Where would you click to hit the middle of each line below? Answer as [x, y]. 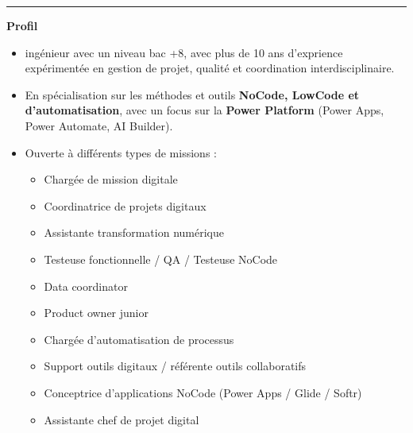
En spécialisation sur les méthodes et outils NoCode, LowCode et [192, 94]
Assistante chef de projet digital [122, 419]
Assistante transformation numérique [134, 232]
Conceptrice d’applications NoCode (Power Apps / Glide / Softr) [203, 392]
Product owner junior [96, 313]
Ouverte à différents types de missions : [121, 152]
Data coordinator [86, 286]
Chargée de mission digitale [111, 179]
